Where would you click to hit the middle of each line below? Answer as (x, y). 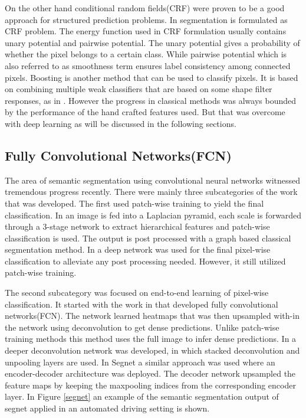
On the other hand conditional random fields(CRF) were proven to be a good (145, 8)
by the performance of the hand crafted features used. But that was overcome (145, 112)
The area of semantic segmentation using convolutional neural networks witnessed (153, 180)
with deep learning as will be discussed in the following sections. (121, 123)
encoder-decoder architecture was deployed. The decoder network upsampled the (150, 373)
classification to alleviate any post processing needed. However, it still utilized (145, 261)
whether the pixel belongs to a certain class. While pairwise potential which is (146, 54)
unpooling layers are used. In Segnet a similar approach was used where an (140, 362)
